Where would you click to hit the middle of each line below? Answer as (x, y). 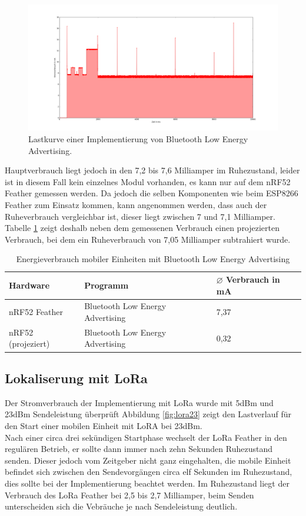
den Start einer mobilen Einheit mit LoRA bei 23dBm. (104, 425)
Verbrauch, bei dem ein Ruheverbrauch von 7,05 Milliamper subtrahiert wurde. (148, 239)
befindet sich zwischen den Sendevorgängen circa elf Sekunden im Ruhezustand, (149, 472)
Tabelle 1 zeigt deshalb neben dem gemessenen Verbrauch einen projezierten (142, 228)
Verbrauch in (253, 279)
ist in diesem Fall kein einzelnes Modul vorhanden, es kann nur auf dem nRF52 (148, 181)
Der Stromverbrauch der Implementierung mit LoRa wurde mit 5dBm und (139, 402)
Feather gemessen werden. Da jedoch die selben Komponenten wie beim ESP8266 (152, 193)
